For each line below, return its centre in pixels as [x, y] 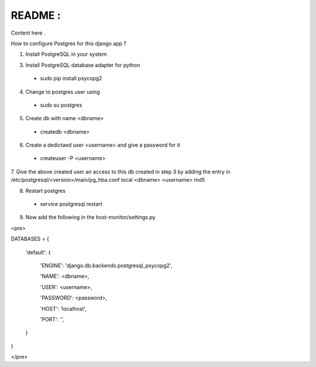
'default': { [38, 252]
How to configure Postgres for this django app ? [69, 43]
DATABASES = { [30, 239]
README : [36, 15]
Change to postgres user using [63, 91]
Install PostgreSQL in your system [66, 54]
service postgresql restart [71, 204]
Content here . [28, 33]
